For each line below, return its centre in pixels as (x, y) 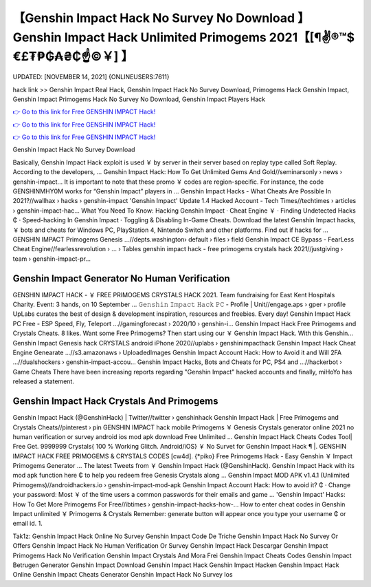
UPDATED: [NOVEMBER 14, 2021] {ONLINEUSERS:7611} (91, 77)
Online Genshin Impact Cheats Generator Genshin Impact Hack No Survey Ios (123, 575)
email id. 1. (27, 524)
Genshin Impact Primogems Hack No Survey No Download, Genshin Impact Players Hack (139, 99)
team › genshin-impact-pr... (52, 259)
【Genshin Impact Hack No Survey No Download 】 (161, 18)
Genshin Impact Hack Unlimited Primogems (140, 37)
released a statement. (44, 381)
